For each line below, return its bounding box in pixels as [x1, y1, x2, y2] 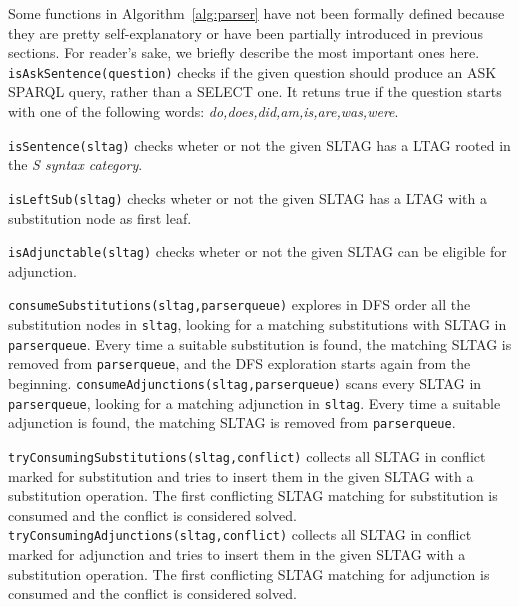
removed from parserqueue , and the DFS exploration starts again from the [8, 353, 471, 374]
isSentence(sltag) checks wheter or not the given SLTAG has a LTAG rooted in [8, 134, 511, 155]
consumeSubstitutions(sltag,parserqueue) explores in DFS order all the [8, 294, 471, 315]
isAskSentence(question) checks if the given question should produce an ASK [8, 61, 497, 82]
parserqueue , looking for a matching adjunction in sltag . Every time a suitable [8, 392, 501, 413]
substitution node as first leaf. [8, 207, 192, 228]
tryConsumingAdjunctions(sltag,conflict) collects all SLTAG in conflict [8, 524, 472, 545]
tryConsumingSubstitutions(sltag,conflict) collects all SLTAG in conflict [8, 445, 486, 466]
